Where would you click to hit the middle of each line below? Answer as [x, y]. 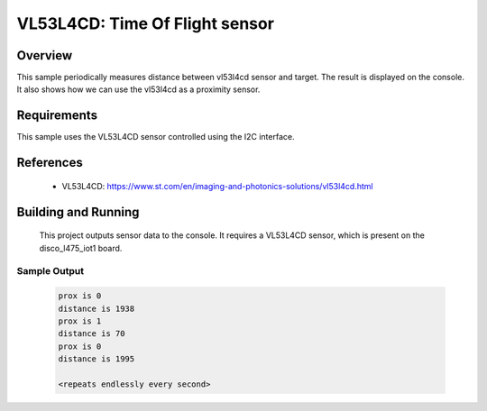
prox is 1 [80, 321]
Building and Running [78, 212]
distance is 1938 [96, 308]
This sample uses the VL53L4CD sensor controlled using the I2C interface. [156, 137]
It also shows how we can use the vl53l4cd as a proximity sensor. [138, 89]
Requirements [57, 116]
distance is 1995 [96, 359]
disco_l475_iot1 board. [81, 248]
